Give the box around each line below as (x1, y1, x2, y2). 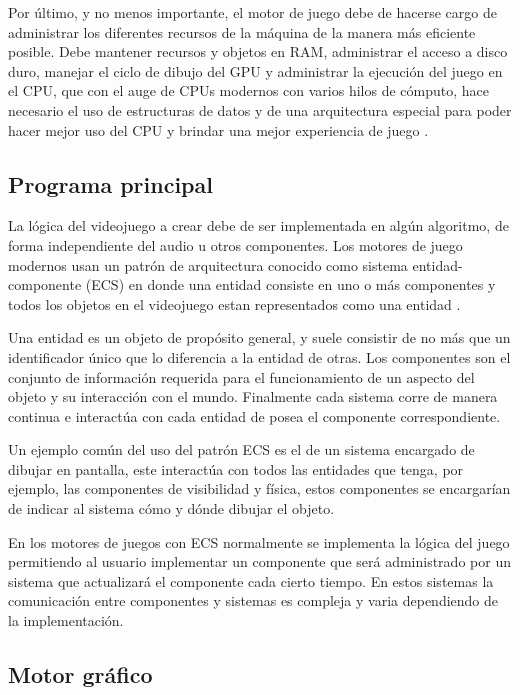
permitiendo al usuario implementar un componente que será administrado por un (8, 551, 511, 572)
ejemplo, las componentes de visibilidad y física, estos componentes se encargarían (8, 478, 511, 499)
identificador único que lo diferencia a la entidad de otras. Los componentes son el (8, 346, 511, 367)
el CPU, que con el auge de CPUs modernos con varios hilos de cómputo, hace (8, 80, 489, 101)
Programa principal (8, 168, 213, 199)
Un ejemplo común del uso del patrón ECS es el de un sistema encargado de (8, 439, 475, 460)
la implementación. (8, 610, 124, 631)
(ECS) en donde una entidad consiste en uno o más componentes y (85, 274, 496, 295)
